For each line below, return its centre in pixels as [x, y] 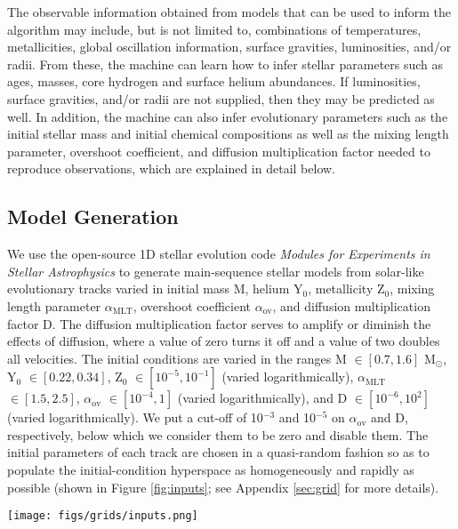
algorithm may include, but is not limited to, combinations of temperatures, [214, 29]
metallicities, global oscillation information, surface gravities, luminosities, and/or [229, 47]
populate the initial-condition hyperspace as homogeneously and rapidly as [211, 470]
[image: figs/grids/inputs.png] [103, 516]
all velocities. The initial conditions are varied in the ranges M [177, 358]
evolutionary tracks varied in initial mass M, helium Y [155, 289]
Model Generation [93, 216]
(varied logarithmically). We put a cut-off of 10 [135, 417]
